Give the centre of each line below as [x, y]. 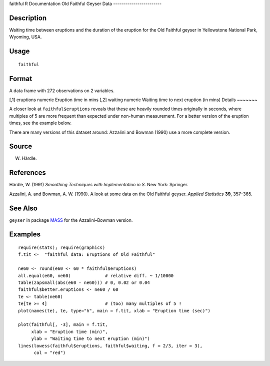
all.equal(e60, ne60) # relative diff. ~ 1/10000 [96, 276]
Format [21, 78]
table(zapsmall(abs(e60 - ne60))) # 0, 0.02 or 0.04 [84, 283]
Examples [25, 235]
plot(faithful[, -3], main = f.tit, [63, 325]
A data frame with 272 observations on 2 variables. [62, 91]
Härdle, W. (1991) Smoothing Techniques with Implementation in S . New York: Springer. [99, 185]
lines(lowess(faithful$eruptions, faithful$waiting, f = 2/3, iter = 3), [110, 346]
